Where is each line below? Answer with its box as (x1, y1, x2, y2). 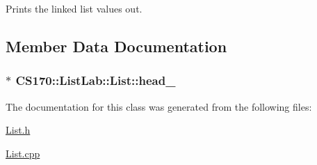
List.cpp (6, 146, 40, 160)
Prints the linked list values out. (6, 1, 143, 15)
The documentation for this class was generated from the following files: (6, 99, 312, 113)
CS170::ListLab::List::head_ (15, 72, 176, 89)
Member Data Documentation (6, 35, 227, 56)
